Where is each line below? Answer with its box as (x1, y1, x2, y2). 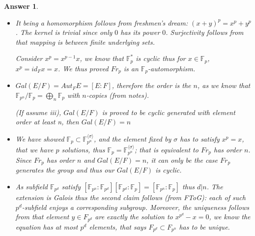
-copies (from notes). (86, 89, 149, 100)
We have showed (15, 133, 64, 144)
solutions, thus (61, 144, 105, 154)
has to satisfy (180, 133, 220, 144)
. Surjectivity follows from (166, 27, 244, 37)
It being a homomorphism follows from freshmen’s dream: (15, 17, 188, 28)
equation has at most (15, 221, 78, 232)
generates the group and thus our (15, 165, 114, 175)
